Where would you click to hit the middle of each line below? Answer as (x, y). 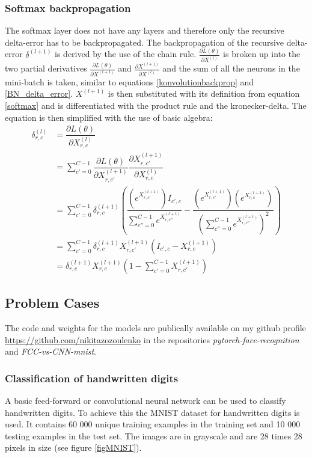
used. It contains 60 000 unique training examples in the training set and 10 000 (153, 424)
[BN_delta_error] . (39, 93)
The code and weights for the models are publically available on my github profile (155, 328)
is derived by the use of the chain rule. (126, 54)
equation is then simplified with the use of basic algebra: (109, 117)
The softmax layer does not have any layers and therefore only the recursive (145, 30)
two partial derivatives (46, 68)
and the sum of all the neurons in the (231, 68)
